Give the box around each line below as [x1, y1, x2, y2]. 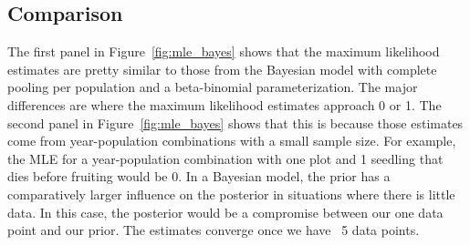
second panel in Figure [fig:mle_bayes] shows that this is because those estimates [7, 113, 464, 132]
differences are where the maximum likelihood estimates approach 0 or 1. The [7, 95, 442, 114]
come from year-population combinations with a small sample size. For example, [7, 131, 456, 150]
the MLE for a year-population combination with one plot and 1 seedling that [7, 148, 444, 168]
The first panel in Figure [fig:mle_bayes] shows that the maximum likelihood [7, 42, 440, 61]
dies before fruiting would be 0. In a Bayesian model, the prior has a [7, 167, 391, 186]
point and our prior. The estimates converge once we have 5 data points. [7, 220, 420, 240]
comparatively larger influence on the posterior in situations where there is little [7, 184, 455, 203]
